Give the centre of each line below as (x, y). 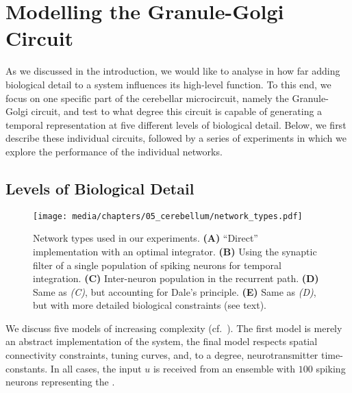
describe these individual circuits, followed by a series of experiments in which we (176, 138)
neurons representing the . (60, 382)
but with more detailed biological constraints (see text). (150, 305)
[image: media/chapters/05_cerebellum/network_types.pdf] (168, 216)
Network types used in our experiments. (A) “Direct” (146, 238)
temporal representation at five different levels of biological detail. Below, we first (176, 124)
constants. (27, 368)
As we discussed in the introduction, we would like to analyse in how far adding (173, 71)
